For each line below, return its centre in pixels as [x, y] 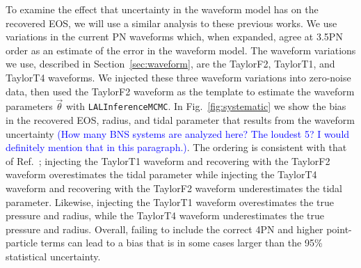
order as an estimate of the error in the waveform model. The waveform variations [181, 50]
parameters [29, 106]
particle [22, 243]
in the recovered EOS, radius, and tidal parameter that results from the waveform [180, 120]
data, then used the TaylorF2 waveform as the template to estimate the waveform [180, 91]
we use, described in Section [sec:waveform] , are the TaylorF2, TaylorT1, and [170, 64]
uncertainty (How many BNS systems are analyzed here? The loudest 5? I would [178, 133]
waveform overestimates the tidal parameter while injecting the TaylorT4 [161, 174]
